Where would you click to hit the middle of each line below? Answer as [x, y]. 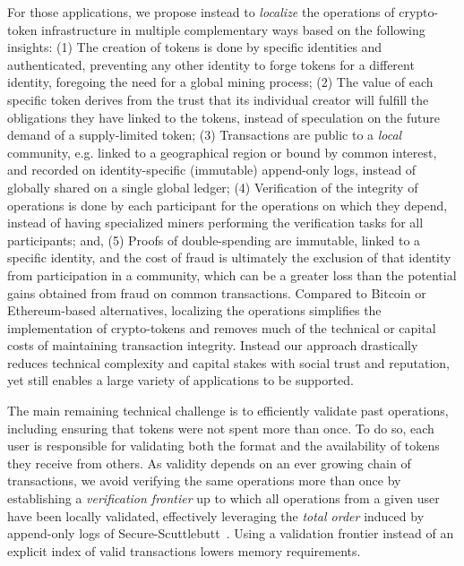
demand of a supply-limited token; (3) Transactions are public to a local [205, 135]
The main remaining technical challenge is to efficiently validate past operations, [228, 411]
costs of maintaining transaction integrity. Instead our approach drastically [213, 345]
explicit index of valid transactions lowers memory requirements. [184, 550]
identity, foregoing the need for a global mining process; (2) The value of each [220, 82]
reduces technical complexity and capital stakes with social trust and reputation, [229, 362]
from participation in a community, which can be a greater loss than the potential [232, 274]
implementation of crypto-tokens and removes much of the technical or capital [222, 327]
